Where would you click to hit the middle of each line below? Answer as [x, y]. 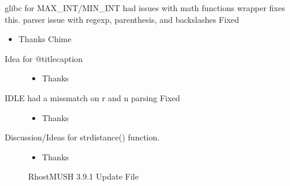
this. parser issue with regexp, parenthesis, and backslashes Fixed [122, 19]
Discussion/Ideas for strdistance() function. [82, 137]
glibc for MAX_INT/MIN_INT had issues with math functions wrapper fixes [145, 8]
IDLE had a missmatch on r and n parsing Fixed [93, 97]
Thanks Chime [45, 39]
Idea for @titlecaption [44, 58]
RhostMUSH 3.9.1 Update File [83, 176]
